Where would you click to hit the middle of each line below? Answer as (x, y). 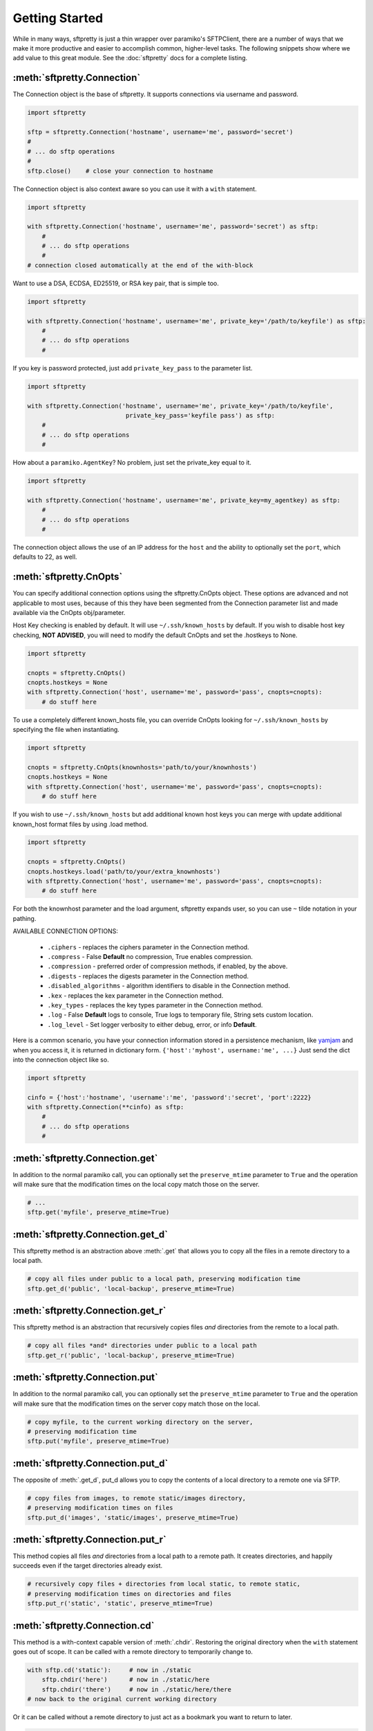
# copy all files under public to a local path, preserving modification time (164, 1279)
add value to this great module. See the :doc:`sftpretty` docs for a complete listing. (130, 58)
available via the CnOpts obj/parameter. (69, 613)
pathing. (25, 918)
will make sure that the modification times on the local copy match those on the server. (136, 1185)
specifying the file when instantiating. (66, 730)
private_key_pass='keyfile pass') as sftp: (200, 415)
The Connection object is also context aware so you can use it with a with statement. (135, 189)
